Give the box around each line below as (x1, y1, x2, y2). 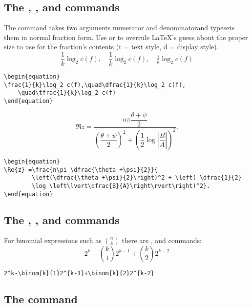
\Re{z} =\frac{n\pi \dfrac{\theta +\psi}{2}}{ (4, 166, 158, 173)
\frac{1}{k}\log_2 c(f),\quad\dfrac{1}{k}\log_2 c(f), (4, 81, 186, 88)
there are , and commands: (122, 235, 202, 245)
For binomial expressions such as (4, 235, 102, 245)
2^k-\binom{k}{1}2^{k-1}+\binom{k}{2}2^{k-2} (4, 269, 154, 277)
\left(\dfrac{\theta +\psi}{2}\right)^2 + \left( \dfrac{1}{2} (32, 174, 242, 182)
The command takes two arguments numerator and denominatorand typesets (4, 22, 235, 33)
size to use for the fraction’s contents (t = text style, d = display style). (4, 41, 219, 52)
